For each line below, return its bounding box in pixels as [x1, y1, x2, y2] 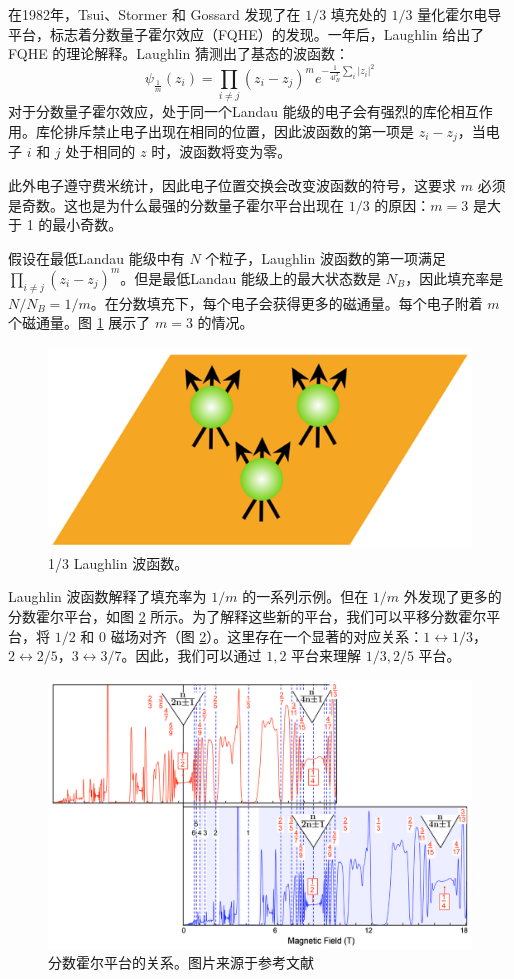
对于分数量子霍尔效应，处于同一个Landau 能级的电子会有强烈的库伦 [8, 101, 451, 122]
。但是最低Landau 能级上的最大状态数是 [120, 267, 382, 288]
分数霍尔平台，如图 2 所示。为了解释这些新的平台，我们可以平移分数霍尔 [8, 605, 487, 626]
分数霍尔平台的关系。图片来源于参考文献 [48, 952, 314, 973]
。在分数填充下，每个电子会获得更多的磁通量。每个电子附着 [90, 292, 483, 313]
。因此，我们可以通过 [121, 645, 262, 666]
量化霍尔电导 [417, 4, 502, 24]
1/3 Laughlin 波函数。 [48, 552, 189, 573]
